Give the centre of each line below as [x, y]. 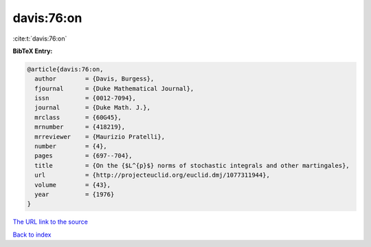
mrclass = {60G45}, [78, 117]
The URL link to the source [50, 222]
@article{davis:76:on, [65, 69]
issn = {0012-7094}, [86, 98]
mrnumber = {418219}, [80, 127]
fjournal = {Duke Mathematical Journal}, [114, 88]
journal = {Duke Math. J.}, [93, 108]
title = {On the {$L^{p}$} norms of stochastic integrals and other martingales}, [192, 165]
